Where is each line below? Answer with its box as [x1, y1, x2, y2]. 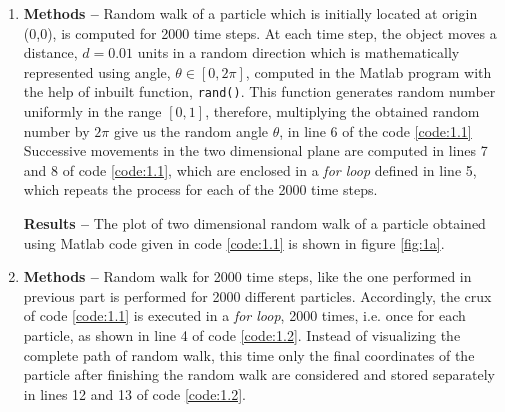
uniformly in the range [23, 101, 162, 122]
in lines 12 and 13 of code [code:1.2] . [23, 383, 246, 404]
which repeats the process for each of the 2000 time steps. [23, 179, 378, 200]
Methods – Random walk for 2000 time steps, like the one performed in [23, 266, 472, 287]
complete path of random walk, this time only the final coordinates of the [23, 344, 475, 365]
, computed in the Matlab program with [245, 61, 492, 82]
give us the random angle [113, 120, 268, 141]
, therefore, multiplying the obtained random [205, 101, 480, 122]
